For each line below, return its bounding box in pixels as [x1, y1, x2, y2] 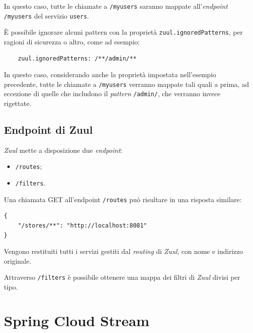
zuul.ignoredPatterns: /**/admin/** [18, 55, 137, 62]
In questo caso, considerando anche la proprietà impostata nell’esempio [4, 69, 216, 80]
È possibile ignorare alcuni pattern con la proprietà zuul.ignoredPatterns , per [4, 27, 243, 37]
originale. [4, 255, 32, 266]
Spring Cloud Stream [4, 310, 150, 330]
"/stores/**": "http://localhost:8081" [18, 222, 147, 229]
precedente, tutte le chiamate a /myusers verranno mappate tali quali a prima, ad [4, 79, 249, 89]
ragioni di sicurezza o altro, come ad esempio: [4, 36, 140, 46]
